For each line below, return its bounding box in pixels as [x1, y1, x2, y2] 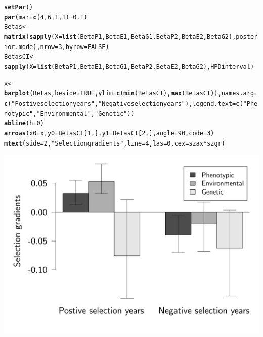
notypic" [4, 110, 33, 117]
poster [236, 33, 258, 40]
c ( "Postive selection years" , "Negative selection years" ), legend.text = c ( [4, 100, 243, 107]
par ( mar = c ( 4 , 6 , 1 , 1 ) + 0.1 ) [4, 13, 87, 21]
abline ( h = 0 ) [4, 120, 44, 127]
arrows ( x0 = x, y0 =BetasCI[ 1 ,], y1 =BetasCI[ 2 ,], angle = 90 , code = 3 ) [4, 129, 214, 137]
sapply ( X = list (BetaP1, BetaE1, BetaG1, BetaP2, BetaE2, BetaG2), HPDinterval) [4, 63, 254, 70]
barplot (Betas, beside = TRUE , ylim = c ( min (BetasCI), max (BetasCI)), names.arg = [4, 90, 258, 98]
